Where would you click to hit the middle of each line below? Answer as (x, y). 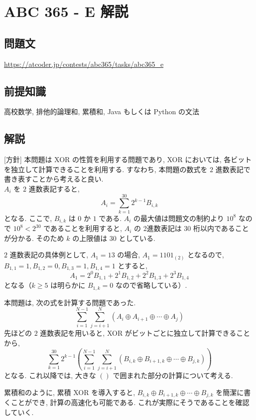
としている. (137, 238)
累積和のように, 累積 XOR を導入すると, (70, 392)
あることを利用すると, (86, 228)
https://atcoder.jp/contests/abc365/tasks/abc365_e (84, 64)
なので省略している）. (151, 285)
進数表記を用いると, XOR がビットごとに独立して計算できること (145, 333)
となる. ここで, (28, 218)
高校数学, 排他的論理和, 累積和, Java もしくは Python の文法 (102, 111)
